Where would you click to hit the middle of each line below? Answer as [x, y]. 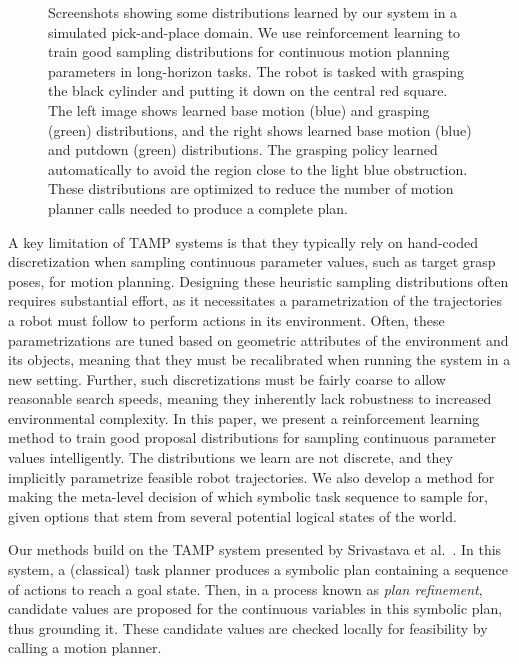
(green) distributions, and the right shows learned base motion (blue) [260, 129]
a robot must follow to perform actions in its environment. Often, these [226, 319]
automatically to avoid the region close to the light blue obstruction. [258, 168]
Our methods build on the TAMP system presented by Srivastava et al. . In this [255, 549]
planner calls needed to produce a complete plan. [198, 207]
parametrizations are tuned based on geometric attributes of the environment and [258, 339]
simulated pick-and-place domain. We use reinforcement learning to [254, 31]
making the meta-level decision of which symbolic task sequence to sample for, [248, 496]
